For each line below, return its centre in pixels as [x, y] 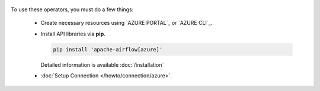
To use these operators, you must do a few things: [72, 9]
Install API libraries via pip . [73, 34]
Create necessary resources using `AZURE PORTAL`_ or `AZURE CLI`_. [127, 23]
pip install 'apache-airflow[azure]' [108, 49]
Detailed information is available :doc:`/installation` [102, 64]
